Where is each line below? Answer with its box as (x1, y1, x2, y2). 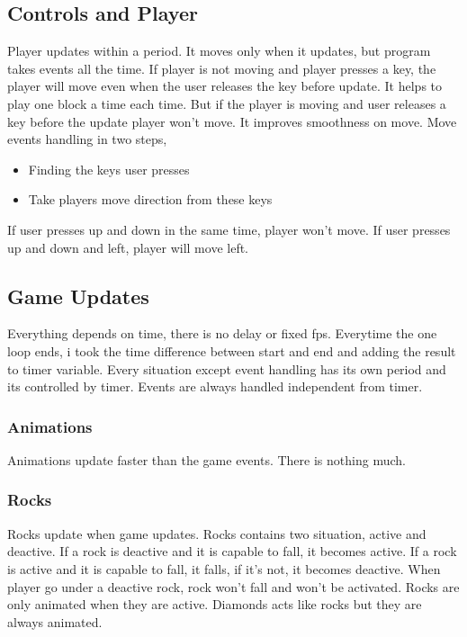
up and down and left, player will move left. (7, 238, 249, 256)
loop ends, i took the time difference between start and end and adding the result (7, 341, 456, 360)
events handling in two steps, (7, 130, 167, 148)
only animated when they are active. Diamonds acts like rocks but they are (7, 595, 422, 614)
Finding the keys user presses (28, 159, 190, 178)
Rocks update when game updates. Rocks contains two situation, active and (7, 524, 427, 543)
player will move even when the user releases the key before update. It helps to (7, 76, 443, 95)
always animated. (7, 612, 103, 631)
